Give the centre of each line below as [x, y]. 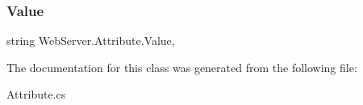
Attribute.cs [36, 94]
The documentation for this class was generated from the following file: [182, 67]
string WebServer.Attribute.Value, [91, 40]
